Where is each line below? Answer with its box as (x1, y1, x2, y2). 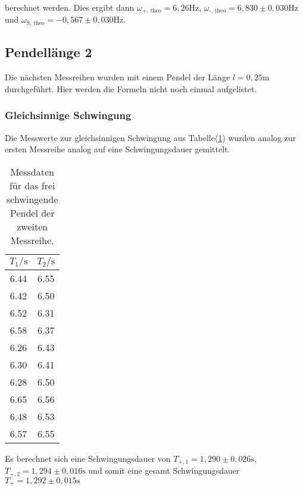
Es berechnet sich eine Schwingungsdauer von (5, 452, 171, 464)
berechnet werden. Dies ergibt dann (5, 1, 135, 13)
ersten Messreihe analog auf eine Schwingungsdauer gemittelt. (5, 143, 230, 155)
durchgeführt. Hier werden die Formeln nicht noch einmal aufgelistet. (5, 82, 257, 95)
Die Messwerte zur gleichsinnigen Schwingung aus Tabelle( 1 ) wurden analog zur (5, 131, 296, 143)
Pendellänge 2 (5, 43, 92, 61)
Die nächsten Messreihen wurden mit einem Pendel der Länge (5, 71, 230, 83)
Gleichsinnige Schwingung (5, 108, 132, 123)
